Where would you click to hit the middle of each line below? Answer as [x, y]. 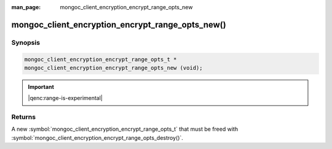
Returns [24, 117]
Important [41, 86]
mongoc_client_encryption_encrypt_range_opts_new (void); [113, 68]
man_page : [26, 7]
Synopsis [26, 42]
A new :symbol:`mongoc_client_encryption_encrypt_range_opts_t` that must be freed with [125, 129]
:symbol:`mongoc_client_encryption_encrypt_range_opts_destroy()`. [97, 137]
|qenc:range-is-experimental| [65, 98]
